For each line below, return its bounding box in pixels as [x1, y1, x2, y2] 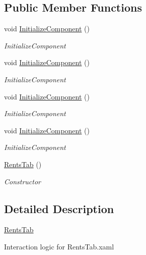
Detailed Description [4, 200, 114, 216]
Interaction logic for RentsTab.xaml [4, 241, 114, 251]
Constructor [4, 176, 41, 186]
